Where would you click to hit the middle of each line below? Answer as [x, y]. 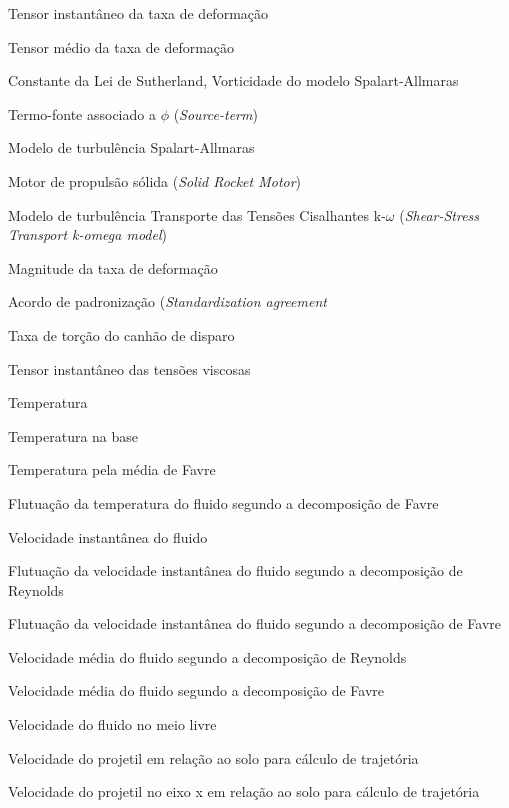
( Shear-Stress [439, 214]
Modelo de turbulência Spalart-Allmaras [131, 147]
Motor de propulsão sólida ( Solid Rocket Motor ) [155, 180]
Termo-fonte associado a [82, 113]
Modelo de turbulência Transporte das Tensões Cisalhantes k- [197, 214]
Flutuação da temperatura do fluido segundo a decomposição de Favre [223, 502]
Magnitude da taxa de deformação [113, 267]
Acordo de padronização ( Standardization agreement [167, 301]
